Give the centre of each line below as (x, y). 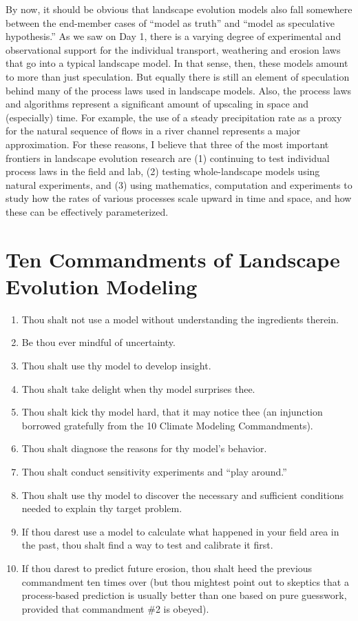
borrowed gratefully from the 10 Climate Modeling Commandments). (167, 425)
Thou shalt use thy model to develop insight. (116, 365)
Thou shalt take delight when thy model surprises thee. (138, 388)
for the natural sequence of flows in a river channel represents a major (153, 131)
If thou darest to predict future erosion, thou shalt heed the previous (167, 568)
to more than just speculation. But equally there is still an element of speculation (178, 76)
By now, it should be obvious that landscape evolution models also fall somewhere (179, 9)
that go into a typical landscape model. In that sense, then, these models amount (177, 63)
